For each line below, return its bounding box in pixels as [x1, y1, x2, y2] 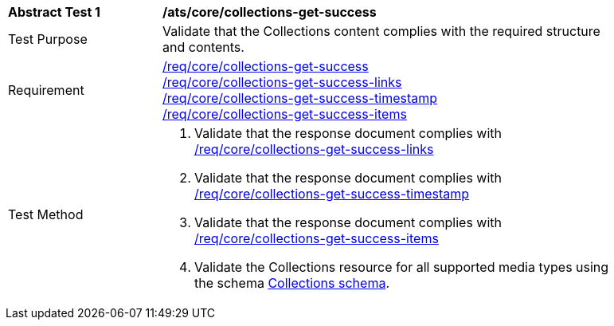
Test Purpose [8, 31, 88, 47]
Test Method [8, 206, 84, 222]
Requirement [8, 82, 84, 98]
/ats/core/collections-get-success [162, 4, 377, 20]
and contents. [162, 39, 244, 55]
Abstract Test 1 [8, 4, 100, 20]
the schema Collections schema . [194, 275, 389, 291]
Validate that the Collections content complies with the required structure [162, 23, 600, 39]
